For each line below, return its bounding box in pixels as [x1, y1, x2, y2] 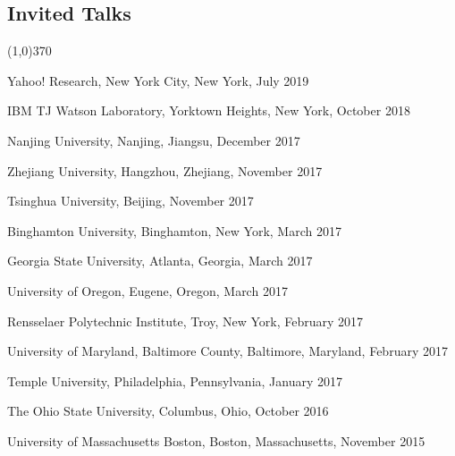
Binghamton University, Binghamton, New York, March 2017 [7, 221, 341, 240]
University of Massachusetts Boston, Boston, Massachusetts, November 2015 [7, 431, 426, 450]
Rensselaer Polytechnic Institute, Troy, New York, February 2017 [7, 311, 364, 330]
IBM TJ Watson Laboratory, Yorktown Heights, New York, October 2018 [7, 101, 410, 120]
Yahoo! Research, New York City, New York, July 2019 [7, 71, 309, 89]
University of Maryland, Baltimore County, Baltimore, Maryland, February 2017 [7, 342, 448, 360]
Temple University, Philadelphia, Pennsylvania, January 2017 [7, 371, 342, 390]
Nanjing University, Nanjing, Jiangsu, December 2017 [7, 131, 300, 149]
